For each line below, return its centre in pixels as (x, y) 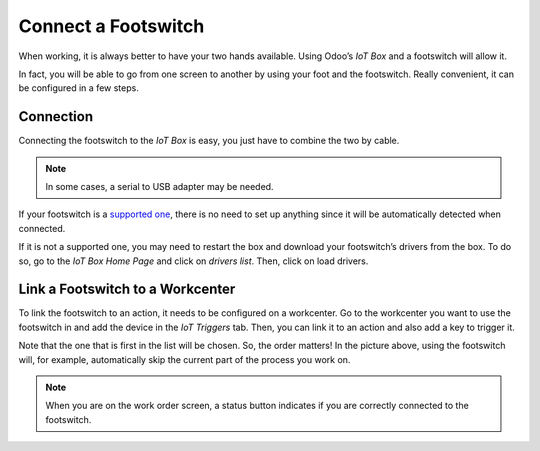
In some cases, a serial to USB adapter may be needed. (159, 187)
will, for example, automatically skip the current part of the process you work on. (184, 359)
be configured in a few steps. (78, 88)
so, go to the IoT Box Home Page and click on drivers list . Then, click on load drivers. (193, 261)
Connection (56, 116)
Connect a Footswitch (111, 26)
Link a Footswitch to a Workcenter (127, 289)
